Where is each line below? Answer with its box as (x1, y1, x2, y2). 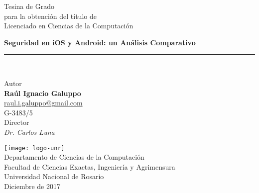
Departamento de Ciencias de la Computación (4, 152, 144, 162)
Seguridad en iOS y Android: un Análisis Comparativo (4, 37, 196, 47)
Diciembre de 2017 (4, 181, 60, 191)
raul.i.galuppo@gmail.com (4, 97, 83, 108)
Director (4, 117, 29, 127)
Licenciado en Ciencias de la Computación (4, 20, 133, 31)
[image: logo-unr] (4, 144, 65, 152)
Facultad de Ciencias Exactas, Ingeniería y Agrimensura (4, 161, 175, 172)
